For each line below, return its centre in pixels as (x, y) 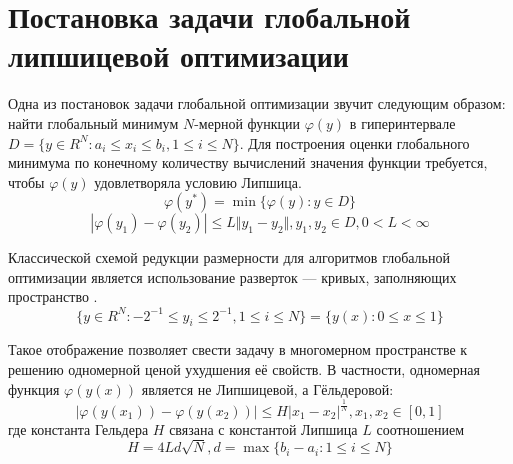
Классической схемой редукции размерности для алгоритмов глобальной (229, 257)
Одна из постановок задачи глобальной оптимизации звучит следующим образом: (257, 103)
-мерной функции (247, 122)
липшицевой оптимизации (178, 55)
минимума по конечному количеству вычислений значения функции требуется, (248, 162)
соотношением (420, 428)
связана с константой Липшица (263, 428)
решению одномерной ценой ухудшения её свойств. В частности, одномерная (244, 368)
